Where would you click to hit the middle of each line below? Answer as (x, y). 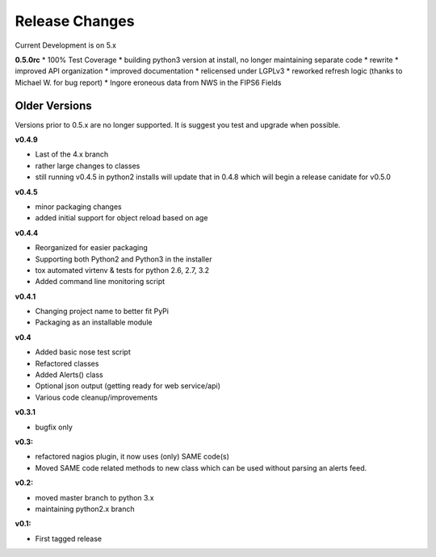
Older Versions (53, 105)
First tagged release (69, 538)
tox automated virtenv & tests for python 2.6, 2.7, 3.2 (122, 270)
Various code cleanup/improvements (96, 397)
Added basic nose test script (83, 352)
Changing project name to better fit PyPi (102, 312)
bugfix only (54, 427)
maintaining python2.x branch (85, 509)
